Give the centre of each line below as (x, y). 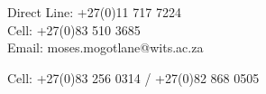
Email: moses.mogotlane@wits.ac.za (105, 47)
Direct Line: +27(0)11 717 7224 (94, 12)
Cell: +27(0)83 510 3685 (74, 29)
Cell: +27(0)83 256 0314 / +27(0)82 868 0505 (133, 77)
